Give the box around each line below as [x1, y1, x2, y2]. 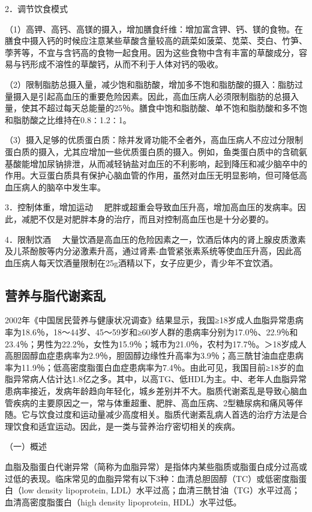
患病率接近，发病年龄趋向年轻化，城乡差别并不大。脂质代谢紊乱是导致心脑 [5, 385, 299, 397]
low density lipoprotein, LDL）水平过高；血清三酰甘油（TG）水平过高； [21, 484, 300, 496]
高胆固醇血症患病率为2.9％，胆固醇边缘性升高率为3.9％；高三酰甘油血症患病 [5, 349, 304, 362]
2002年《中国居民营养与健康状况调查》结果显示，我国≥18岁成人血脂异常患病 [5, 314, 304, 326]
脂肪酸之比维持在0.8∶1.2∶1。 [13, 113, 131, 126]
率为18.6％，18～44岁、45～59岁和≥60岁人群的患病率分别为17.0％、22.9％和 [5, 326, 298, 338]
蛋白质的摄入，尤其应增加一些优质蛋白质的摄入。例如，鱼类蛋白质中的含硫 [5, 145, 299, 157]
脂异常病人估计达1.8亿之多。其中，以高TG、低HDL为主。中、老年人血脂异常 [5, 373, 307, 385]
